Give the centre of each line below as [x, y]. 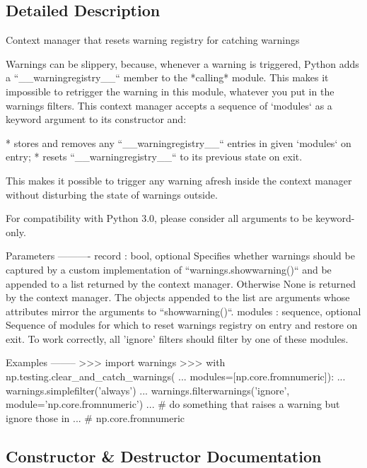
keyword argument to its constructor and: [96, 119]
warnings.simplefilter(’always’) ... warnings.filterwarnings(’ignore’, [148, 390]
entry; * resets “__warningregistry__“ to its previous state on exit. [154, 157]
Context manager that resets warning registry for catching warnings [153, 40]
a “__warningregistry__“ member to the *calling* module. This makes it [167, 77]
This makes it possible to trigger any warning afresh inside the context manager [179, 180]
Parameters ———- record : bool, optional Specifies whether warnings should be [180, 256]
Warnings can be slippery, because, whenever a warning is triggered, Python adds [182, 63]
